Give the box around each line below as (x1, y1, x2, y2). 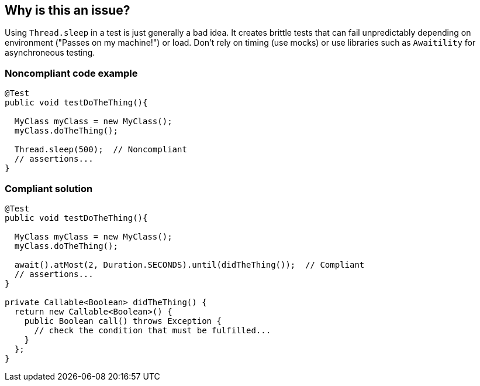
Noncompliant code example (5, 67, 138, 79)
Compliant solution (5, 182, 93, 194)
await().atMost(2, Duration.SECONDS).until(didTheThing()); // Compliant (14, 259, 365, 269)
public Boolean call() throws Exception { (24, 316, 222, 326)
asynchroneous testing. (5, 47, 95, 58)
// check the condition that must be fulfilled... (34, 325, 271, 335)
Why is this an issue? (5, 3, 130, 18)
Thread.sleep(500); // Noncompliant (14, 145, 187, 155)
